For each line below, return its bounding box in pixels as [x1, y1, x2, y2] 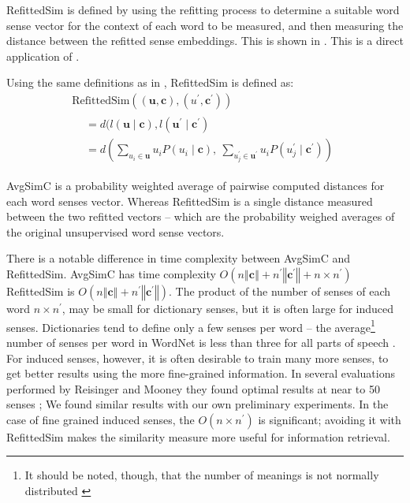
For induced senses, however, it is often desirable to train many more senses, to [6, 349, 389, 366]
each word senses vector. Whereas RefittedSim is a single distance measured [6, 192, 373, 209]
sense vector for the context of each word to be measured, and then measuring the [6, 17, 404, 33]
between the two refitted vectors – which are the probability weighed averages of [6, 208, 395, 225]
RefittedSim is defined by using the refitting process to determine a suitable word [6, 2, 400, 17]
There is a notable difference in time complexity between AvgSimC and [6, 250, 351, 266]
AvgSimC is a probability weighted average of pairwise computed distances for [6, 177, 385, 194]
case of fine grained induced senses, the [6, 411, 195, 427]
